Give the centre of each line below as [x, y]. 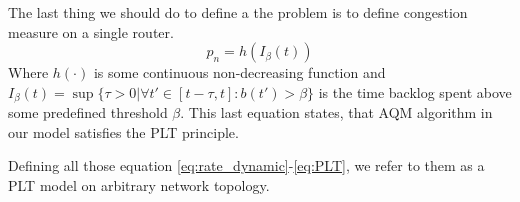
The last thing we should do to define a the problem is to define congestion [238, 12]
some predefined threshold [88, 112]
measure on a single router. [91, 31]
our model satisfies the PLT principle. [123, 131]
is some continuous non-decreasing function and [239, 72]
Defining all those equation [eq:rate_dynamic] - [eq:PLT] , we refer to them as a [246, 165]
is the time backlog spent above [415, 91]
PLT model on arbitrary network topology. [139, 185]
